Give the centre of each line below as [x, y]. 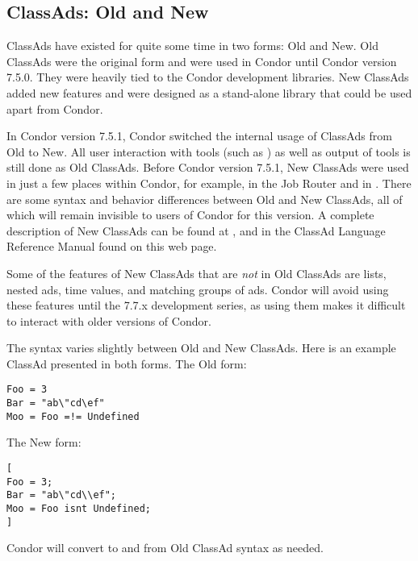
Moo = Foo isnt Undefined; [79, 509]
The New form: [44, 442]
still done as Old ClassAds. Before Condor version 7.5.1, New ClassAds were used [208, 167]
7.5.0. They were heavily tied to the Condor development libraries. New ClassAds [208, 77]
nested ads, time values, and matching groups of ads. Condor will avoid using [198, 289]
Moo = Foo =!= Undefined [73, 416]
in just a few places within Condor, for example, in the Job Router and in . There [209, 183]
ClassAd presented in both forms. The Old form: [127, 363]
